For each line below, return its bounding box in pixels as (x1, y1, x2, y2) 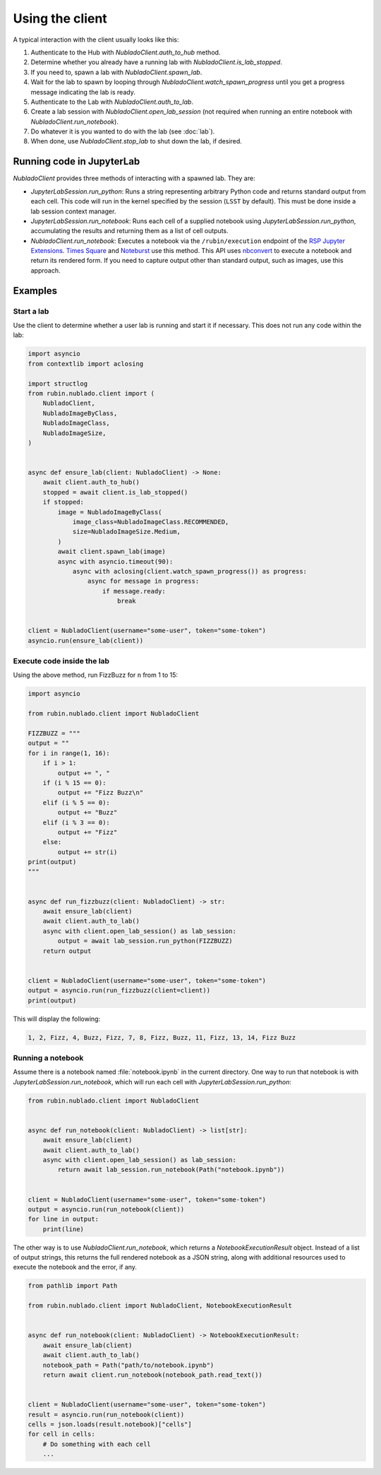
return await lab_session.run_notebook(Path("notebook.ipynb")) (57, 1166, 285, 1174)
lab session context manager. (30, 207, 116, 215)
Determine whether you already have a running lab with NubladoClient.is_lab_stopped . (30, 58, 282, 66)
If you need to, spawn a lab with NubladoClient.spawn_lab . (30, 68, 202, 76)
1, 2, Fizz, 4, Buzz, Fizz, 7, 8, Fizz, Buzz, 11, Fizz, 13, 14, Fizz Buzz (28, 1033, 296, 1041)
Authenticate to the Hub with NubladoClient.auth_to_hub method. (30, 48, 221, 57)
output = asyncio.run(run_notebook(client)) (28, 1205, 185, 1213)
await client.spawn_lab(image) (57, 547, 166, 556)
